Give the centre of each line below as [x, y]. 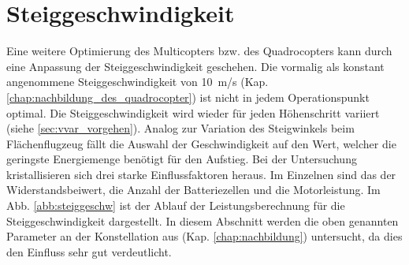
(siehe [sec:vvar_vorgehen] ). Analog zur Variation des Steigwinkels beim [180, 128]
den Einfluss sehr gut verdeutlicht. [89, 251]
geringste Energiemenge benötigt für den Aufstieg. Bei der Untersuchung [182, 159]
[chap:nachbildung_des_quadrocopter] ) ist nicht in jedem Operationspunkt [188, 97]
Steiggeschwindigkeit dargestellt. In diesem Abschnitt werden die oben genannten [203, 220]
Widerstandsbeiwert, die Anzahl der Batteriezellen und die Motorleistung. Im [193, 190]
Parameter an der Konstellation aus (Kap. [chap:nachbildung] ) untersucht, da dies [204, 236]
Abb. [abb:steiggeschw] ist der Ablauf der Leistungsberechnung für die [176, 205]
